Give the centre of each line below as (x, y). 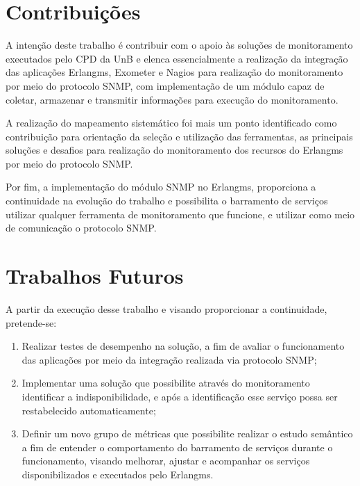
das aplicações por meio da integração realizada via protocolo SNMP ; (169, 359)
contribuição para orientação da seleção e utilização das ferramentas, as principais (179, 136)
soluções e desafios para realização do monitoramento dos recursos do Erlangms (174, 150)
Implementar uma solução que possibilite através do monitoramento (166, 383)
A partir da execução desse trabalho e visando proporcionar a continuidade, (166, 308)
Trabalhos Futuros (95, 276)
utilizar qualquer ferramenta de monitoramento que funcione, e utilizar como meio (180, 214)
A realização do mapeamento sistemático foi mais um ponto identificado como (171, 123)
